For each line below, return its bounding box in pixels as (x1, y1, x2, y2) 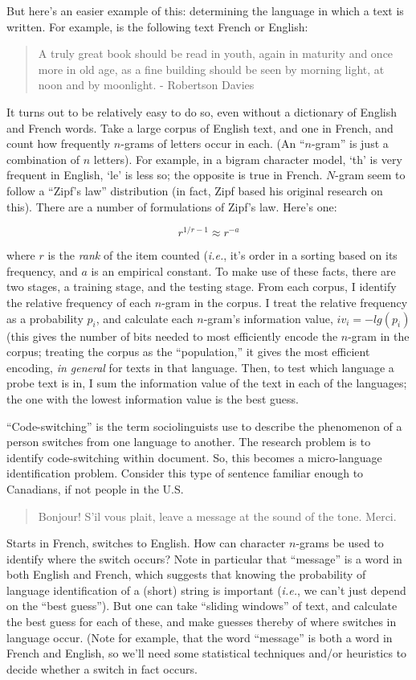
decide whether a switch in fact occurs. (6, 660, 198, 677)
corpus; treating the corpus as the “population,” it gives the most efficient (6, 343, 370, 360)
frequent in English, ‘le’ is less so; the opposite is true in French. (6, 166, 323, 183)
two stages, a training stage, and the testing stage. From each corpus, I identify (6, 278, 397, 295)
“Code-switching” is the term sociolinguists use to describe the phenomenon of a (6, 417, 402, 434)
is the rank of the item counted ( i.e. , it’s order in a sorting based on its (47, 247, 398, 264)
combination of (6, 150, 80, 167)
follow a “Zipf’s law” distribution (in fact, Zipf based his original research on (6, 182, 383, 199)
